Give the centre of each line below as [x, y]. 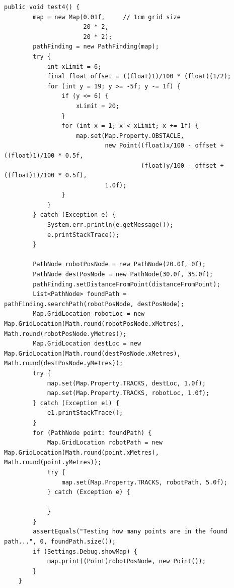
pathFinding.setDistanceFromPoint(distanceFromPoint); [127, 284]
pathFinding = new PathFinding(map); [96, 47]
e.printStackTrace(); [83, 235]
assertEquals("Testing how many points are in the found [130, 532]
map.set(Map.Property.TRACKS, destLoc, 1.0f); [126, 383]
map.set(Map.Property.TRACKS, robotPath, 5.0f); [144, 482]
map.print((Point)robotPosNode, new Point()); [126, 561]
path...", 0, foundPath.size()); [60, 542]
